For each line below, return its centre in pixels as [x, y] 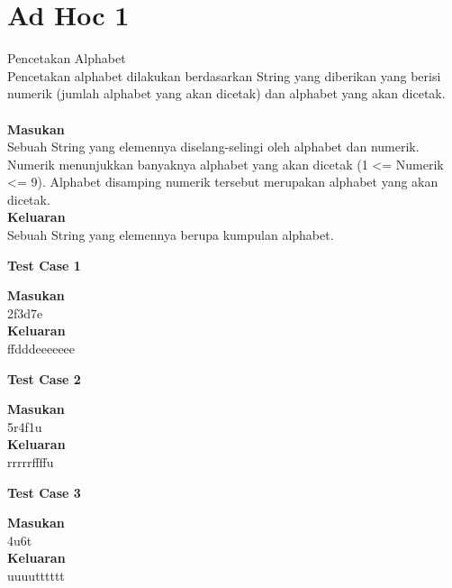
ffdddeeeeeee [41, 349]
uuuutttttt [36, 575]
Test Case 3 [44, 492]
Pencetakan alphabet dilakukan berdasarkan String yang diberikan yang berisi [224, 75]
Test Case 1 [44, 265]
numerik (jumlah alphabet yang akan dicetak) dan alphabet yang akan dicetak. [226, 93]
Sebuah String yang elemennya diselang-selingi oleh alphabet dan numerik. [213, 147]
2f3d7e [25, 312]
